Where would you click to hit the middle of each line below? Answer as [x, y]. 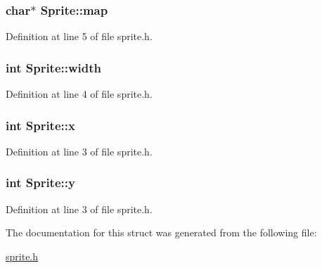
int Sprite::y [40, 183]
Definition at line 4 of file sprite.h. [79, 94]
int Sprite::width [54, 67]
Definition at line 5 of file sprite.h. [79, 36]
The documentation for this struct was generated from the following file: [161, 232]
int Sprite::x [40, 125]
